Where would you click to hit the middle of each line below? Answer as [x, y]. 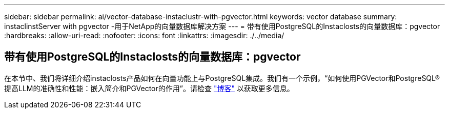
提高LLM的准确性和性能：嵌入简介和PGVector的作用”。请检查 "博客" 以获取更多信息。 [149, 88]
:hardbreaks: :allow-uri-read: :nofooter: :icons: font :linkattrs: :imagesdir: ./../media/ [144, 35]
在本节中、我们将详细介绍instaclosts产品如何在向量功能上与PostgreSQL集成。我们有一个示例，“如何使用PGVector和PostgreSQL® [222, 78]
